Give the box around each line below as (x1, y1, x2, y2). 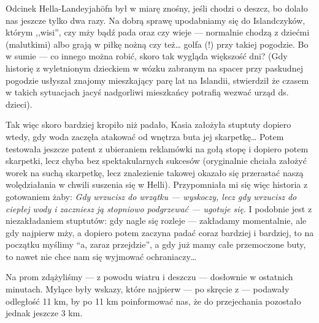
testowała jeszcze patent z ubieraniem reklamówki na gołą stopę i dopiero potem (6, 142, 309, 155)
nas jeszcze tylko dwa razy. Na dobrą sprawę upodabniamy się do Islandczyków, (6, 13, 306, 26)
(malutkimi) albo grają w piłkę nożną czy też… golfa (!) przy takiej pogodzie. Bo (6, 37, 309, 50)
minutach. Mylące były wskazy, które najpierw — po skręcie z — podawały (6, 283, 290, 295)
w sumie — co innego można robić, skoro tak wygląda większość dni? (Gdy (6, 50, 288, 62)
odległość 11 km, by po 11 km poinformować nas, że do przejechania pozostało (6, 294, 301, 307)
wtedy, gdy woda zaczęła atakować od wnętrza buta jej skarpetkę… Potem (6, 130, 284, 143)
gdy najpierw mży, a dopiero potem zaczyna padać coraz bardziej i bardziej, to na (6, 226, 314, 239)
